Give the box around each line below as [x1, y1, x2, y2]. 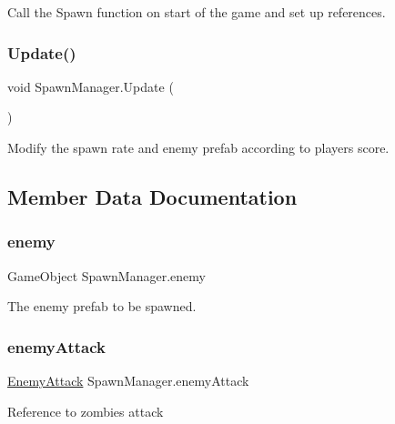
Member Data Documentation [7, 182, 298, 210]
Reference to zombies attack [7, 401, 164, 420]
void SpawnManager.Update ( [7, 76, 174, 96]
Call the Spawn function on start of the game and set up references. [7, 3, 386, 21]
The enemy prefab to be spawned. [7, 297, 197, 316]
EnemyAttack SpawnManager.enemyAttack [7, 371, 249, 389]
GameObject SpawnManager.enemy [7, 266, 206, 285]
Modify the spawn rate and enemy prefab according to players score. [7, 138, 390, 156]
